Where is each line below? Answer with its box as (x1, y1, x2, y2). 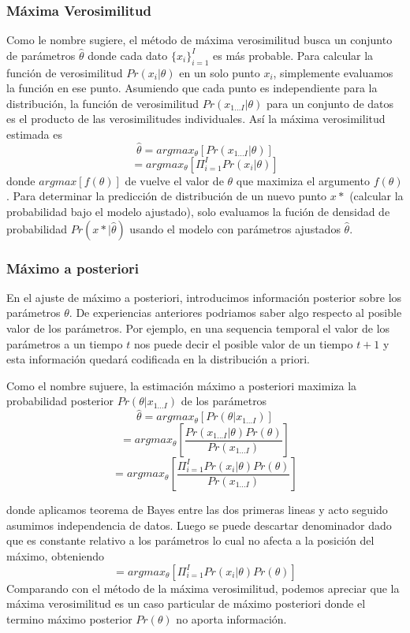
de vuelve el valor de (125, 172, 224, 188)
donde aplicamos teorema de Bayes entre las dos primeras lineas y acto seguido (6, 501, 388, 518)
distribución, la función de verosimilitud (6, 95, 199, 111)
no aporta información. (176, 610, 287, 627)
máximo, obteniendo (6, 547, 105, 564)
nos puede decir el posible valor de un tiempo (133, 335, 353, 352)
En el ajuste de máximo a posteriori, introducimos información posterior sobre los (6, 289, 402, 305)
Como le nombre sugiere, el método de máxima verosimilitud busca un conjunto (6, 32, 393, 48)
